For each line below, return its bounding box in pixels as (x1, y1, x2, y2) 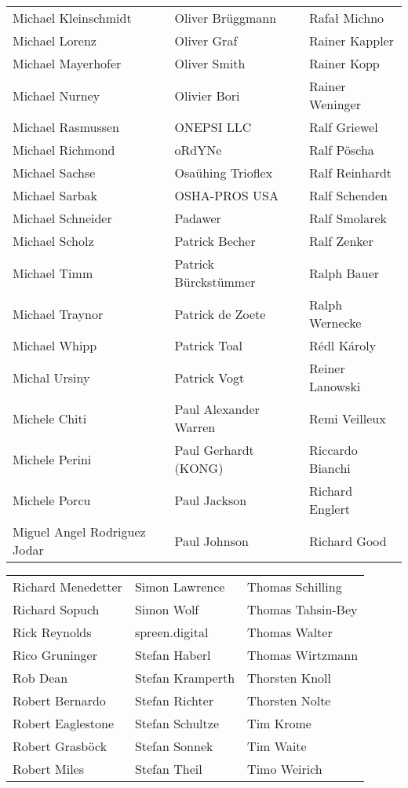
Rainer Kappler (309, 31, 394, 49)
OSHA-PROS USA (174, 186, 279, 204)
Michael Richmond (13, 141, 115, 159)
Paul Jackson (174, 490, 247, 509)
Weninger (309, 95, 361, 113)
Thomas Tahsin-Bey (247, 600, 358, 618)
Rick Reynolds (13, 623, 92, 641)
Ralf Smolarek (309, 209, 388, 227)
